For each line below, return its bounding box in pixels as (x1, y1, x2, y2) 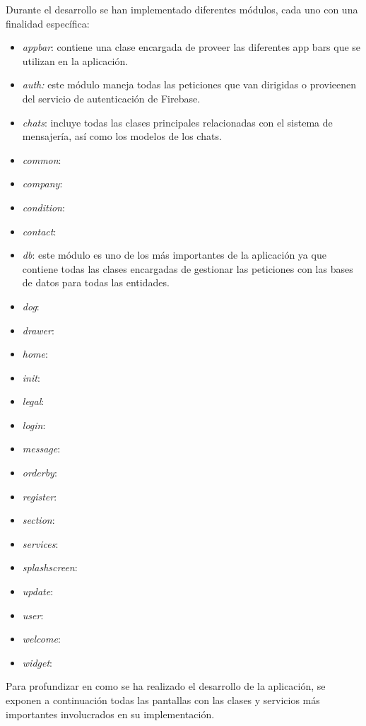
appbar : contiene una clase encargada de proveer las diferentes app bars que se (22, 40, 361, 54)
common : (22, 152, 61, 167)
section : (22, 513, 55, 527)
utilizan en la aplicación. (22, 53, 129, 68)
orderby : (22, 465, 57, 480)
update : (22, 584, 54, 599)
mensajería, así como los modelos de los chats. (22, 129, 222, 144)
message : (22, 441, 61, 456)
